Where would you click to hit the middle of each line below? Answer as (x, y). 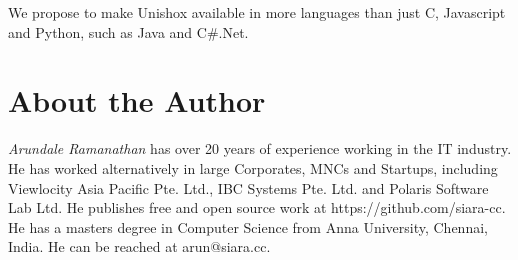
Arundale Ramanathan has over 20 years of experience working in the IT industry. (260, 148)
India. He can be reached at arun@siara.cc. (139, 246)
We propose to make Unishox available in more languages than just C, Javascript (257, 12)
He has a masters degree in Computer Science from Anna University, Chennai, (248, 226)
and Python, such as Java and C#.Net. (128, 31)
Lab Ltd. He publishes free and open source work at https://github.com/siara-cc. (257, 207)
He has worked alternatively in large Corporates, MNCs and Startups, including (253, 167)
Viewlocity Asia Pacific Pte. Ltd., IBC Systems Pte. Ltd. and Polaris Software (248, 187)
